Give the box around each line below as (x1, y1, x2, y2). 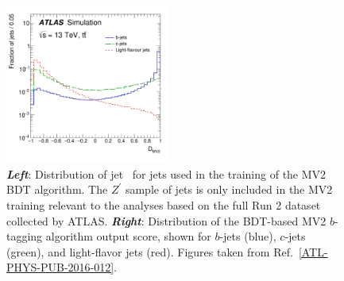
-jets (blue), (219, 228, 276, 244)
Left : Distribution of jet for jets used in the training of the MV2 (6, 165, 327, 182)
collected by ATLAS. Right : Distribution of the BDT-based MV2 (6, 212, 327, 229)
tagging (6, 228, 43, 244)
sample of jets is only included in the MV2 (125, 181, 333, 198)
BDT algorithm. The (6, 181, 108, 198)
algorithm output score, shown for (45, 228, 211, 244)
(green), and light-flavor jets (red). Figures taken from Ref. (6, 243, 293, 260)
